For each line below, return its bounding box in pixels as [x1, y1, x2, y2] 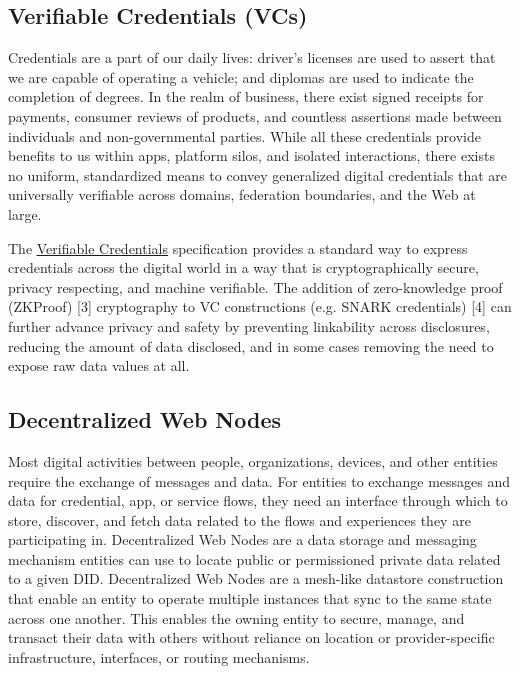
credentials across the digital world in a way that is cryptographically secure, [8, 257, 479, 278]
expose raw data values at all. [8, 355, 190, 376]
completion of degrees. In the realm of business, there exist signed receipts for [8, 86, 484, 107]
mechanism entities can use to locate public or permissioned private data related [8, 548, 501, 569]
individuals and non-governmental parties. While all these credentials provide [8, 125, 482, 146]
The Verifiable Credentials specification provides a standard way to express [8, 237, 468, 258]
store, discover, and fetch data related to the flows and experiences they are [8, 509, 471, 530]
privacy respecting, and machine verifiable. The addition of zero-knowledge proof [8, 276, 503, 297]
